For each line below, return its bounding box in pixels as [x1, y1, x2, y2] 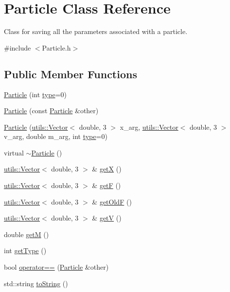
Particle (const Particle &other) [4, 105, 99, 116]
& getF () [92, 180, 121, 190]
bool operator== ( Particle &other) [4, 262, 109, 272]
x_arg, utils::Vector [120, 121, 178, 132]
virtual [4, 147, 24, 157]
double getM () [4, 229, 49, 239]
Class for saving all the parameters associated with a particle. [4, 26, 188, 36]
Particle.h [42, 42, 71, 52]
